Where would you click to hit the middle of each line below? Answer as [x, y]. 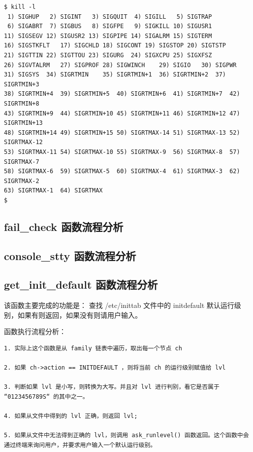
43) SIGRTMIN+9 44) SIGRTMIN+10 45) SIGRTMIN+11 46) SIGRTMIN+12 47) [122, 113]
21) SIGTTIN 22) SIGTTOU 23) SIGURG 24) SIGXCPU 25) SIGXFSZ [108, 55]
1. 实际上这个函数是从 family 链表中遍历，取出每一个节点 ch [93, 349]
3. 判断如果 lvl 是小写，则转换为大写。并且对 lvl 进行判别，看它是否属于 [112, 387]
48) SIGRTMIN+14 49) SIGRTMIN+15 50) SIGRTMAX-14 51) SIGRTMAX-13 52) [122, 132]
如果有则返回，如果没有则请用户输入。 [79, 315]
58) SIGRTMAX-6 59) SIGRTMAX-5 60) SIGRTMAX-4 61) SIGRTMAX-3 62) [122, 171]
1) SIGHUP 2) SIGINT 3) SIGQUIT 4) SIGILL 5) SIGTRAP [110, 17]
